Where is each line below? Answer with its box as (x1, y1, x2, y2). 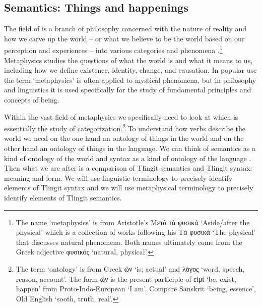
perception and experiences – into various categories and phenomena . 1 (4, 43, 223, 56)
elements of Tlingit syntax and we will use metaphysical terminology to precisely (4, 182, 253, 193)
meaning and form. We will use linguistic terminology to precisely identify (4, 172, 233, 183)
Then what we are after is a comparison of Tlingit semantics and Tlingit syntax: (4, 163, 252, 173)
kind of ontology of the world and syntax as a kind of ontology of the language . (4, 152, 251, 163)
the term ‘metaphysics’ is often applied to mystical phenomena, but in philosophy (4, 74, 256, 85)
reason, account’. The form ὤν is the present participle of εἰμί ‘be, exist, (16, 273, 236, 284)
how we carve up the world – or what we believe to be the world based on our (4, 33, 245, 43)
